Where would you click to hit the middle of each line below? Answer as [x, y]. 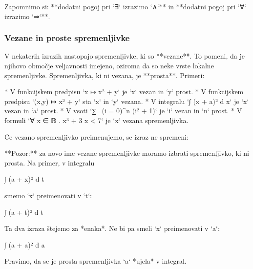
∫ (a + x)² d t [24, 179]
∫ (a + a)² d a [25, 244]
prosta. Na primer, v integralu [50, 162]
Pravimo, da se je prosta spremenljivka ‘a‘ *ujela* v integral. [95, 261]
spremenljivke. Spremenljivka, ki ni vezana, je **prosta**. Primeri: [105, 75]
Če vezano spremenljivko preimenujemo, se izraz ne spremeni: [96, 136]
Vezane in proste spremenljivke [67, 38]
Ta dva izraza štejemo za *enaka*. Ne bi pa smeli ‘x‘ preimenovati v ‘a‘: [112, 228]
